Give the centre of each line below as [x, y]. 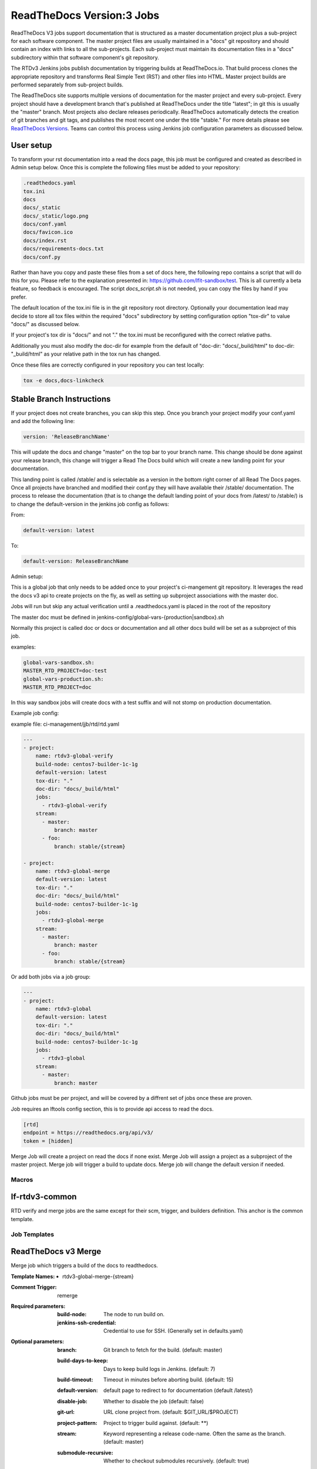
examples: [23, 647]
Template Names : [33, 1276]
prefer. [19, 297]
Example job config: [35, 713]
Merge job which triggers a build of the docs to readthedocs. [85, 1266]
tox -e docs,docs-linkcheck [63, 380]
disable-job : [72, 1401]
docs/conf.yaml [45, 224]
